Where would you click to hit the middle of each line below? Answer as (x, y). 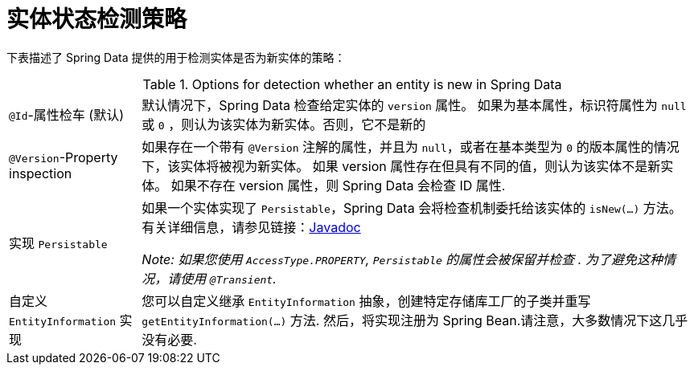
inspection (41, 173)
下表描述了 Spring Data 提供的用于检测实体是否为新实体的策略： (176, 57)
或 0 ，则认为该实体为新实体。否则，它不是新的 (284, 124)
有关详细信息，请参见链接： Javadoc (251, 227)
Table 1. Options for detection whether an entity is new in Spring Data (352, 84)
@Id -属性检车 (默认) (67, 114)
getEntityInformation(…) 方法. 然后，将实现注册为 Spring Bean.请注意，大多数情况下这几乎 (415, 320)
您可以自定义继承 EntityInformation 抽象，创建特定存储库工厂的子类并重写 (366, 301)
